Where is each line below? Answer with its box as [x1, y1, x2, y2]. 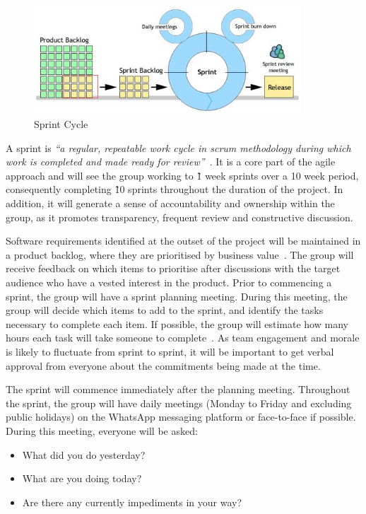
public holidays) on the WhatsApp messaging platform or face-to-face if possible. [6, 409, 356, 424]
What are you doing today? [22, 471, 142, 486]
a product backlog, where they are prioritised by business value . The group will [6, 247, 354, 262]
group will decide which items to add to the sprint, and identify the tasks [6, 303, 324, 317]
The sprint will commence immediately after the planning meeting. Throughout [6, 382, 350, 397]
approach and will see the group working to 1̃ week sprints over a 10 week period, [6, 168, 359, 182]
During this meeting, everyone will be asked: [6, 423, 198, 438]
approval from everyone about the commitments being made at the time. [6, 358, 321, 373]
